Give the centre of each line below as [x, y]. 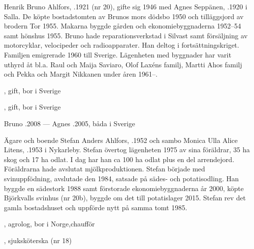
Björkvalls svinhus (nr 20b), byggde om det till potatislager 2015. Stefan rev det [125, 198]
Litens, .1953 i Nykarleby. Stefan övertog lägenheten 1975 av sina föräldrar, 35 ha [127, 150]
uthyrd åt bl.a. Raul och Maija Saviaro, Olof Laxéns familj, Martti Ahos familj [123, 64]
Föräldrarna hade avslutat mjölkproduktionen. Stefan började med [105, 169]
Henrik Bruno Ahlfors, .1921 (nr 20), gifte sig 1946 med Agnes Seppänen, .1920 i [126, 6]
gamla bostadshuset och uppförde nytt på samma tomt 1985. [96, 207]
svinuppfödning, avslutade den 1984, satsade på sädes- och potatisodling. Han [121, 178]
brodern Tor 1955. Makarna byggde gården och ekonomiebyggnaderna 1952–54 [123, 26]
